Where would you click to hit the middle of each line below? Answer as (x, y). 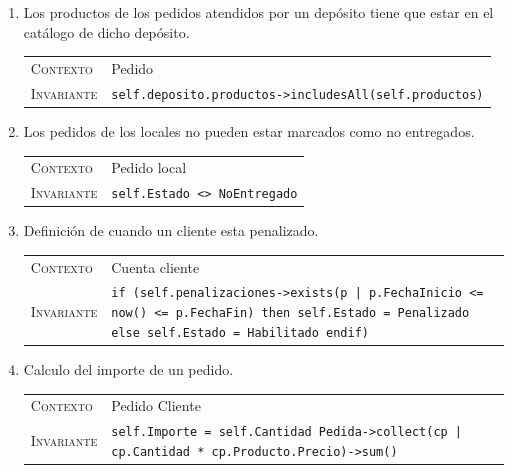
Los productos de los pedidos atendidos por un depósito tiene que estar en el (258, 12)
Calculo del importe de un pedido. (128, 368)
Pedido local (149, 167)
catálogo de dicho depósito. (106, 31)
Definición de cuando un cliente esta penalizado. (171, 230)
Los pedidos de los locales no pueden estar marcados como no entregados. (249, 130)
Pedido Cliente (156, 405)
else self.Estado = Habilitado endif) (240, 332)
